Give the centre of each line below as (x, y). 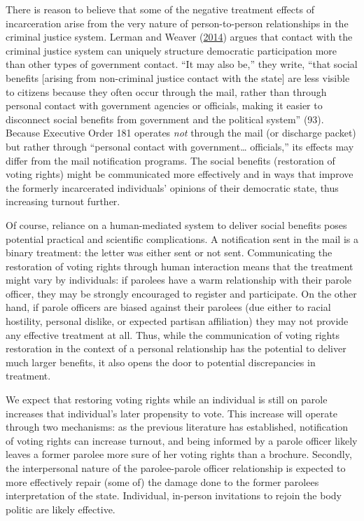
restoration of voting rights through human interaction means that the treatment (180, 266)
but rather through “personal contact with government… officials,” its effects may (180, 146)
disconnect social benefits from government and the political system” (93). (165, 119)
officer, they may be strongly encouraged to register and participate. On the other (181, 293)
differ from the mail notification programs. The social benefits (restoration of (170, 160)
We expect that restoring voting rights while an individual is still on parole (167, 400)
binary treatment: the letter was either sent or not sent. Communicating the (169, 252)
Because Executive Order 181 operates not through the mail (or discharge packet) (181, 133)
